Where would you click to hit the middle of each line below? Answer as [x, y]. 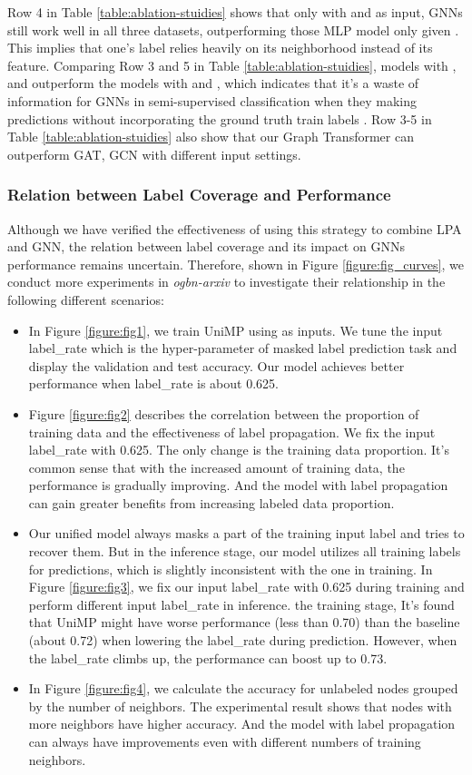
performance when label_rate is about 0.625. [153, 383]
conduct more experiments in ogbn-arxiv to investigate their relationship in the [226, 282]
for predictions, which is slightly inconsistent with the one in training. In [231, 569]
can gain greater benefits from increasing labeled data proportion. [211, 502]
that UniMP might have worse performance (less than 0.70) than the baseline [244, 622]
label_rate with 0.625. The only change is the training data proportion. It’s [239, 450]
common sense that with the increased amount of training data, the [216, 467]
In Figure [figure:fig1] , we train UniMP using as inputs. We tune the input [236, 330]
